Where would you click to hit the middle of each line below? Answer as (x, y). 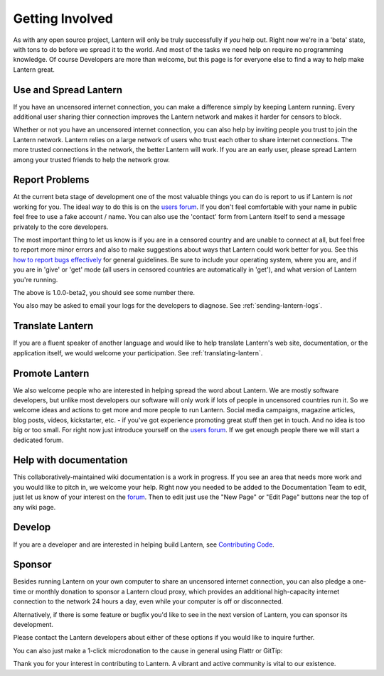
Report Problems (51, 180)
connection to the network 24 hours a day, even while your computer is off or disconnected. (148, 601)
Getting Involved (63, 18)
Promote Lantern (51, 373)
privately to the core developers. (61, 227)
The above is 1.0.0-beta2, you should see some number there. (104, 293)
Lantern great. (34, 69)
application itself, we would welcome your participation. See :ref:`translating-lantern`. (138, 353)
